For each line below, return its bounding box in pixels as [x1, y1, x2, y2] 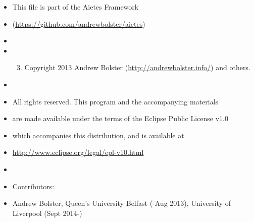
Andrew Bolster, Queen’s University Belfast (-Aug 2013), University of [12, 198, 231, 208]
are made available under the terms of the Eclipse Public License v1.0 [12, 113, 228, 124]
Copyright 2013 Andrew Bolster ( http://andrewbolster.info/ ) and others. [24, 62, 250, 73]
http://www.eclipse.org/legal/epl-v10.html [12, 147, 144, 157]
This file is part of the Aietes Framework [12, 2, 139, 12]
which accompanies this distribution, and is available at [12, 130, 184, 140]
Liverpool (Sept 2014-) [12, 207, 82, 218]
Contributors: [12, 181, 55, 191]
